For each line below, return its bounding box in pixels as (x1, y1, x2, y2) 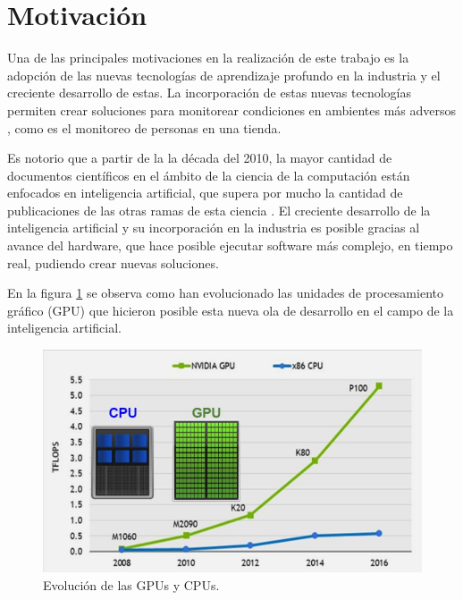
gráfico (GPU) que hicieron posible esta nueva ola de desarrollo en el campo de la (7, 300, 454, 319)
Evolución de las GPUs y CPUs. (43, 575, 220, 594)
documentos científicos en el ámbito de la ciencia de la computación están (7, 165, 410, 184)
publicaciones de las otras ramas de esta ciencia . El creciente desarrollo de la (7, 200, 431, 219)
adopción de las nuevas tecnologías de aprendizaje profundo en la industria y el (7, 65, 441, 84)
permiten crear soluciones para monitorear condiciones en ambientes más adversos (7, 100, 457, 119)
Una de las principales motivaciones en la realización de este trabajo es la (7, 48, 409, 67)
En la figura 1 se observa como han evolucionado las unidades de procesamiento (7, 283, 443, 302)
